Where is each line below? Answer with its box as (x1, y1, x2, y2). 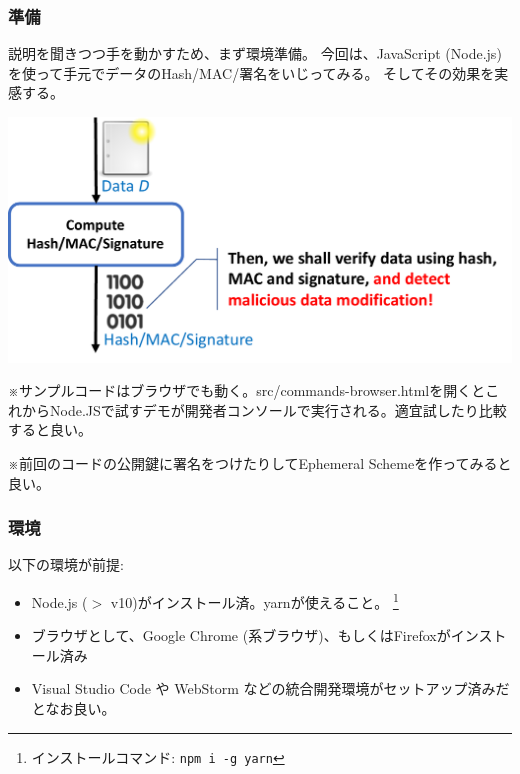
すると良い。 (8, 419, 92, 440)
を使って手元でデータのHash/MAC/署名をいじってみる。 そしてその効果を (8, 62, 495, 83)
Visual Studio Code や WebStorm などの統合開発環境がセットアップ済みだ (31, 678, 510, 699)
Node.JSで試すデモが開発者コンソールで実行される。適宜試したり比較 (49, 399, 507, 420)
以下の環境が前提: (8, 554, 124, 575)
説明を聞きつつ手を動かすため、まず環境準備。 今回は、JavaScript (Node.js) (8, 43, 502, 64)
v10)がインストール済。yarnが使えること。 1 (110, 588, 399, 612)
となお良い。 (31, 698, 116, 718)
